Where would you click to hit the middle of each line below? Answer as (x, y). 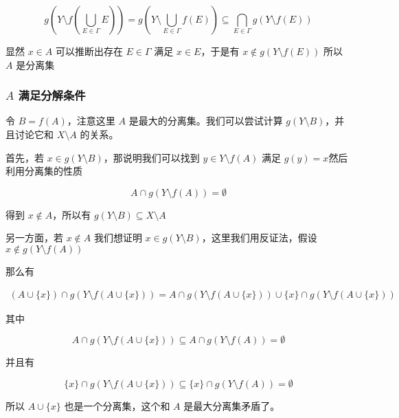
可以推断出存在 (89, 51)
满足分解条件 (52, 95)
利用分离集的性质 (44, 171)
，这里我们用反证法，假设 (259, 238)
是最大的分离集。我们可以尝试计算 (206, 121)
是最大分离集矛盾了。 (232, 405)
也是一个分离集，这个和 (117, 405)
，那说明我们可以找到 (151, 157)
